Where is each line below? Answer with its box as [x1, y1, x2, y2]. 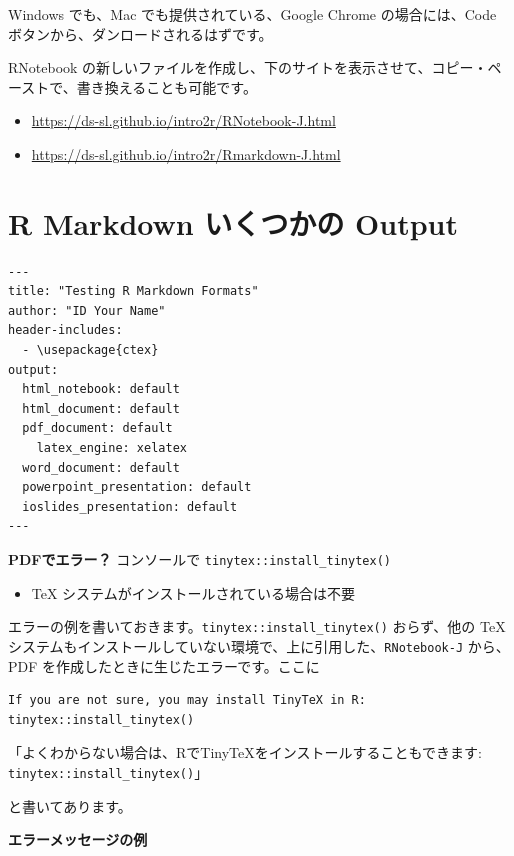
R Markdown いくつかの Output [8, 202, 458, 243]
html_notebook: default [22, 382, 180, 397]
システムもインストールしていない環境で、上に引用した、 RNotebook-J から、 [8, 635, 510, 656]
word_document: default [22, 460, 180, 475]
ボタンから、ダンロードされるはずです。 [8, 23, 273, 44]
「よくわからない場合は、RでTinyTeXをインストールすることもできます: [8, 742, 482, 763]
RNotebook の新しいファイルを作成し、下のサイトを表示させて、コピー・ [8, 57, 488, 78]
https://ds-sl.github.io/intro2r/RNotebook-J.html [31, 110, 336, 131]
